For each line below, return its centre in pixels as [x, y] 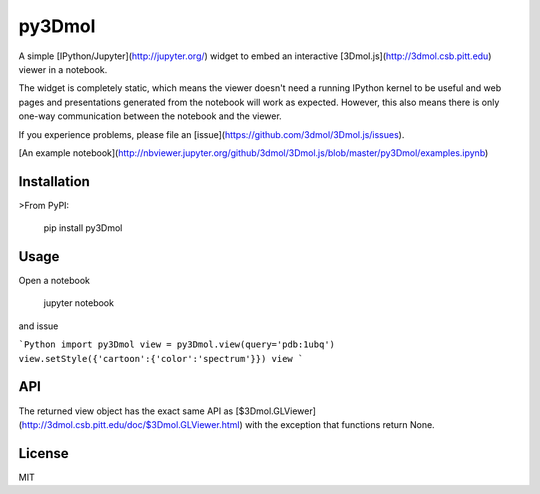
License [43, 453]
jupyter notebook [79, 303]
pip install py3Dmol [83, 228]
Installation [54, 181]
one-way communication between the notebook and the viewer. [150, 116]
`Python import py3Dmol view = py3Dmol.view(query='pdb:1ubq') [176, 344]
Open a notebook [54, 281]
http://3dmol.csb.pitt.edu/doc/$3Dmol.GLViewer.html [130, 424]
